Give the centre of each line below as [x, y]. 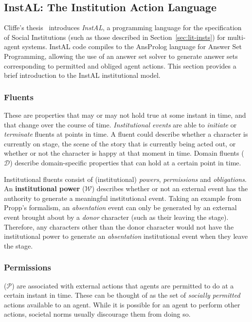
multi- [236, 37]
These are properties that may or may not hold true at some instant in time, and [125, 115]
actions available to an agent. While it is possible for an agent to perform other [122, 304]
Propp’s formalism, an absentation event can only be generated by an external [120, 207]
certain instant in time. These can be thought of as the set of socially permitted [122, 295]
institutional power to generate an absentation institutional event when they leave [126, 236]
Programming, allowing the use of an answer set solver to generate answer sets [121, 56]
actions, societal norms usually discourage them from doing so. [97, 314]
